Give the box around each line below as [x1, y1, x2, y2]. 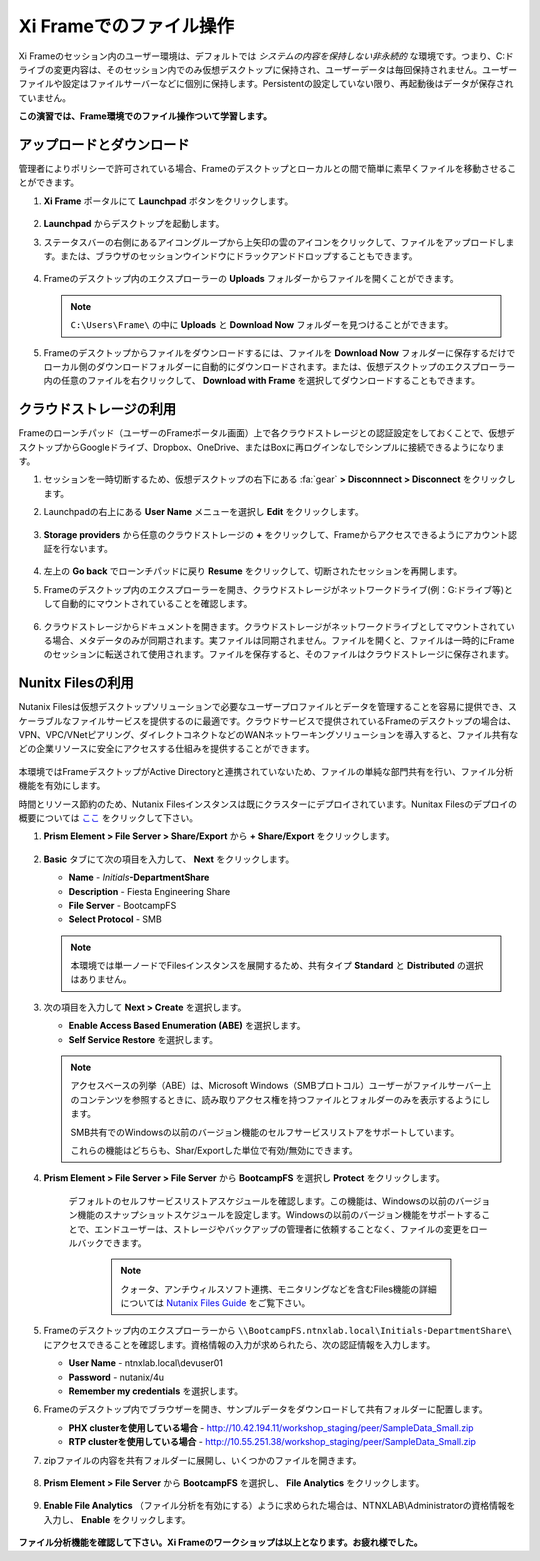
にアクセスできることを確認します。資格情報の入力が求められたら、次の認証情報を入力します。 [43, 1338, 436, 1350]
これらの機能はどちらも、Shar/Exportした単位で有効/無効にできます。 [70, 1144, 359, 1156]
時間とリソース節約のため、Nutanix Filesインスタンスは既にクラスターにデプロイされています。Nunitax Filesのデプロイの [18, 798, 517, 810]
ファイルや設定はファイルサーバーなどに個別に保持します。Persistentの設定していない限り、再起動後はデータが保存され [18, 78, 514, 90]
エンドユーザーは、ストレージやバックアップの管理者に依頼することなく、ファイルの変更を [94, 1223, 471, 1235]
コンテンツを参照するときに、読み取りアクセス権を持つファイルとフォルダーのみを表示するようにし [78, 1093, 490, 1105]
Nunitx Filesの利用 [18, 675, 134, 692]
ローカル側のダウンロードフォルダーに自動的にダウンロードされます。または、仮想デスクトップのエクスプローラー [43, 360, 516, 372]
